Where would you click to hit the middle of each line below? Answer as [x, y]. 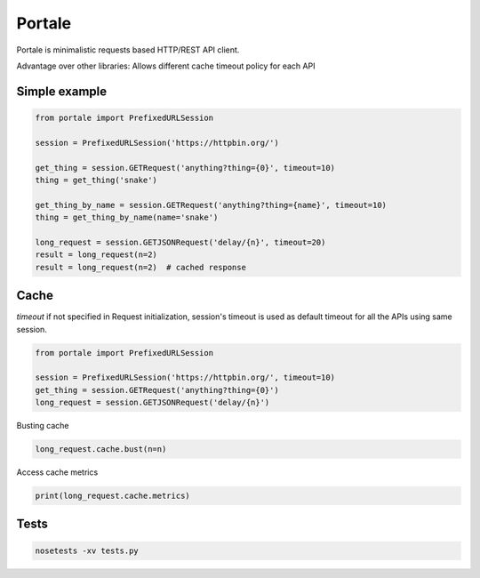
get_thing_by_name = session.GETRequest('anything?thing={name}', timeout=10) [211, 205]
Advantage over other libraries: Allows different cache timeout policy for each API [166, 66]
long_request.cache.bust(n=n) [101, 450]
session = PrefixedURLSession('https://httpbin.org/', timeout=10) [185, 377]
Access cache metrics [57, 472]
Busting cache [43, 426]
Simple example [62, 91]
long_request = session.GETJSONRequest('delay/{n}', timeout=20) [180, 242]
